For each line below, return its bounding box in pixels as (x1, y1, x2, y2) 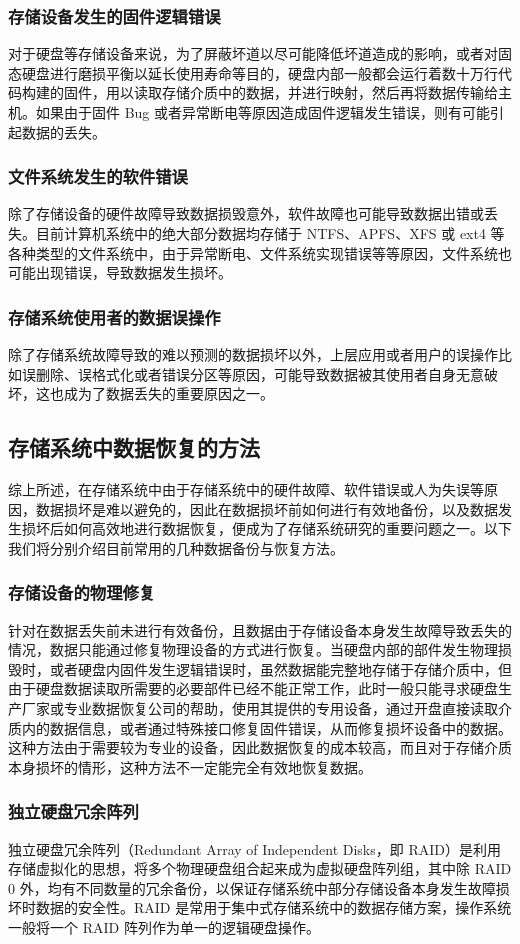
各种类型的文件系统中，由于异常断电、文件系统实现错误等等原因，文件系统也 (8, 242, 512, 263)
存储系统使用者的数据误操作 (8, 304, 221, 329)
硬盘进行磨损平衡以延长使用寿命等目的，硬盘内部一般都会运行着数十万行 (21, 62, 498, 83)
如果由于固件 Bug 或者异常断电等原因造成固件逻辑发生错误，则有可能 (35, 102, 491, 122)
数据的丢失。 (21, 121, 106, 142)
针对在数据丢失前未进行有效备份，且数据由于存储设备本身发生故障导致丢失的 (8, 619, 512, 640)
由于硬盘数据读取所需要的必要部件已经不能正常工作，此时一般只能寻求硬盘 (8, 678, 498, 699)
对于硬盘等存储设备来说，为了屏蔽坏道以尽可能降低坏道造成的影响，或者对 (8, 43, 498, 64)
